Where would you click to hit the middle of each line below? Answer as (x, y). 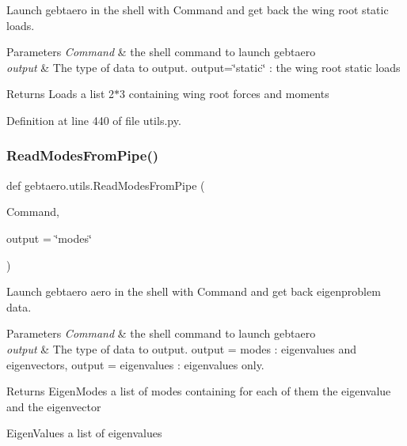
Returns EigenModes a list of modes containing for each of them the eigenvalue (199, 391)
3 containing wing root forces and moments (224, 94)
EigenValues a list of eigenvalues (84, 433)
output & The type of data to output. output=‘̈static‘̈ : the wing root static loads (203, 67)
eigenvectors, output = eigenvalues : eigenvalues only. (135, 364)
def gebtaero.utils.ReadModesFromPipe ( (106, 185)
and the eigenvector (54, 406)
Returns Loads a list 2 (60, 94)
